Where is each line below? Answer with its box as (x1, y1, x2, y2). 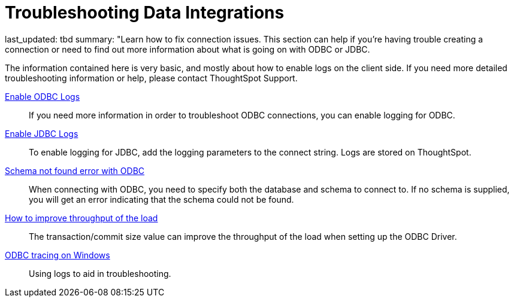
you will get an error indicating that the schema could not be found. (29, 194, 294, 205)
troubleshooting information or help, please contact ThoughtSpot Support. (5, 72, 298, 83)
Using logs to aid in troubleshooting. (29, 268, 171, 279)
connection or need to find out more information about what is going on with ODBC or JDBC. (5, 44, 370, 54)
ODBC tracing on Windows (5, 249, 110, 260)
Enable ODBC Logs (5, 91, 80, 102)
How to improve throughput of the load (5, 212, 158, 223)
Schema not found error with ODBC (5, 165, 145, 176)
